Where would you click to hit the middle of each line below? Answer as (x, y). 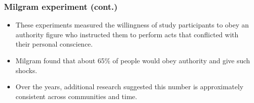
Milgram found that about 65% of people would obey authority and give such (133, 60)
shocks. (26, 70)
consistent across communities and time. (76, 96)
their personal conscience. (54, 44)
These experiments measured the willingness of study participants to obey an (132, 25)
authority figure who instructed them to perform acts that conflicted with (127, 34)
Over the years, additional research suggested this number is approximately (129, 87)
